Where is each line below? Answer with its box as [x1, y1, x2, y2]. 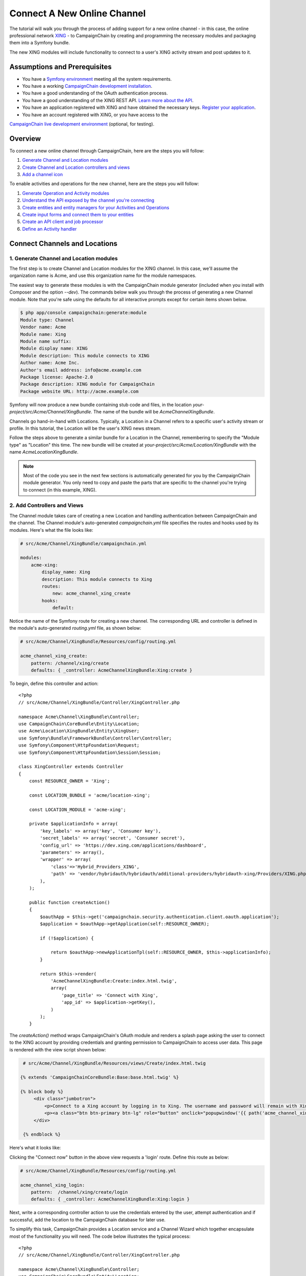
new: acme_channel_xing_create [52, 591, 131, 597]
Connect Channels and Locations [9, 239, 118, 248]
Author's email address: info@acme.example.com [20, 367, 141, 373]
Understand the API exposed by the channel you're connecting [22, 197, 155, 204]
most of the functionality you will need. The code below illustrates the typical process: [9, 1233, 191, 1239]
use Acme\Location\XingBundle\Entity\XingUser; [18, 728, 140, 734]
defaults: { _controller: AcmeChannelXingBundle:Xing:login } [31, 1196, 190, 1202]
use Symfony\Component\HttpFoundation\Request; [18, 743, 140, 748]
